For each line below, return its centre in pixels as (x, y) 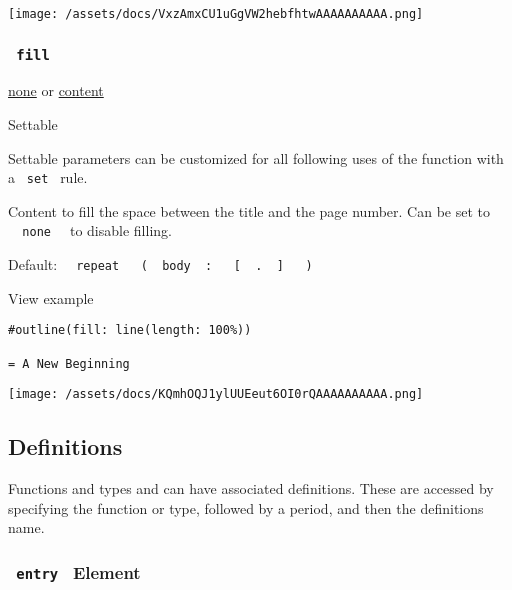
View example (51, 297)
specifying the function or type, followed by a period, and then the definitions (246, 507)
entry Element (78, 571)
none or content (56, 90)
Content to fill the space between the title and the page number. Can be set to (249, 210)
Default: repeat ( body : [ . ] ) (160, 264)
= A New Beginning (69, 363)
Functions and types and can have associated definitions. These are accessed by (251, 488)
